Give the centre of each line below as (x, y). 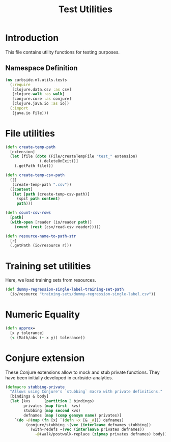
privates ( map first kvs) (52, 406)
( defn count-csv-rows (28, 213)
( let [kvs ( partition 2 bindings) (52, 401)
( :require (20, 85)
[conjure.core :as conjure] (42, 99)
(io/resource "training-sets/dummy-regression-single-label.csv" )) (83, 294)
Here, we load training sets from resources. (51, 280)
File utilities (30, 133)
